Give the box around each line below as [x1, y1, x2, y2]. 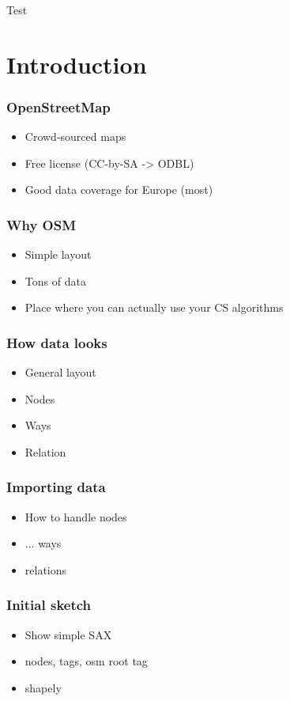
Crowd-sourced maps [24, 128, 126, 145]
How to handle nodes [24, 508, 127, 525]
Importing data [6, 477, 106, 497]
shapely [24, 679, 62, 695]
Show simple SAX [24, 626, 112, 642]
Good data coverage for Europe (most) [24, 181, 213, 198]
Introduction [6, 47, 147, 80]
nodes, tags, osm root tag [24, 653, 148, 669]
